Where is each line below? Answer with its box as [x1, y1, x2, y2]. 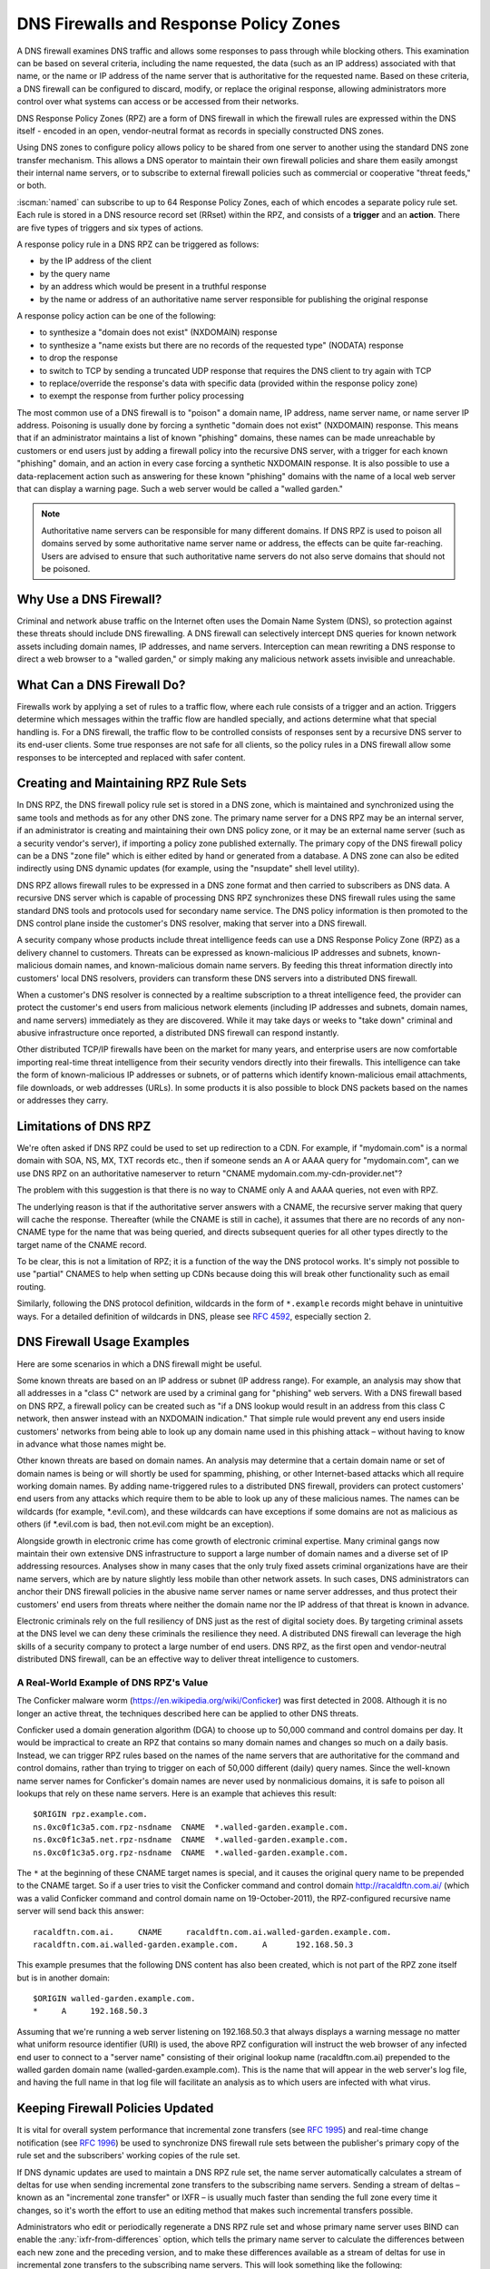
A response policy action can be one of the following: [16, 309, 217, 321]
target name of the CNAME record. [16, 1239, 147, 1250]
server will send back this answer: [16, 1906, 144, 1917]
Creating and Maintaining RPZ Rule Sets [16, 776, 247, 791]
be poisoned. [41, 564, 91, 574]
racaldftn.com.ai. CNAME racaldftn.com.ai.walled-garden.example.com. [33, 1927, 392, 1937]
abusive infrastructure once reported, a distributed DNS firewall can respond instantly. [16, 1027, 339, 1038]
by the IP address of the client [39, 255, 152, 267]
